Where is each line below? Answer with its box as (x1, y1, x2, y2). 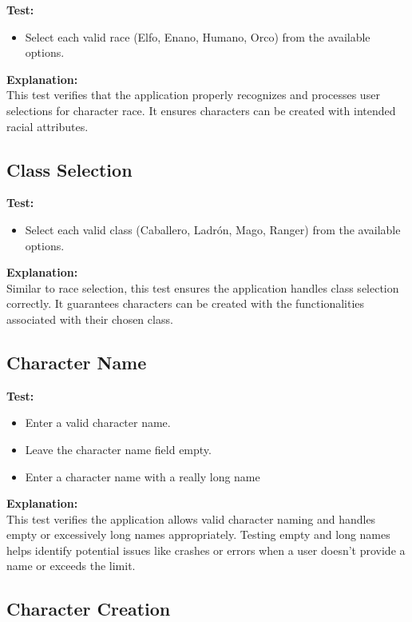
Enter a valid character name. (25, 414, 171, 431)
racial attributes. (6, 118, 89, 134)
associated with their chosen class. (6, 310, 173, 327)
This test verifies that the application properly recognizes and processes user (6, 86, 380, 103)
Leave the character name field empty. (25, 441, 212, 457)
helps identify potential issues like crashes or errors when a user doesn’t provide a (6, 541, 406, 558)
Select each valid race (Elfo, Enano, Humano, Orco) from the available (25, 28, 370, 45)
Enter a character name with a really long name (25, 468, 260, 484)
